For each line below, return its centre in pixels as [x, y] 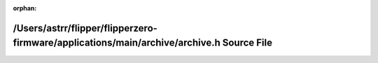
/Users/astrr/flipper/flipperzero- [85, 28]
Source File [247, 43]
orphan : [25, 8]
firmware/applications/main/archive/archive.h [117, 43]
